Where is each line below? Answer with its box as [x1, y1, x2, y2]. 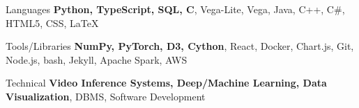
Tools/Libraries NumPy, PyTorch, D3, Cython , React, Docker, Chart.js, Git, [6, 39, 354, 53]
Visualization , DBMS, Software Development [6, 89, 206, 103]
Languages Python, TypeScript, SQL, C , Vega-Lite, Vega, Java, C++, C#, [6, 2, 345, 16]
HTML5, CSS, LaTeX [6, 15, 99, 30]
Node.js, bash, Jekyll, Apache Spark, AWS [6, 52, 188, 66]
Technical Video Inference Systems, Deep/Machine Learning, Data [6, 75, 327, 90]
